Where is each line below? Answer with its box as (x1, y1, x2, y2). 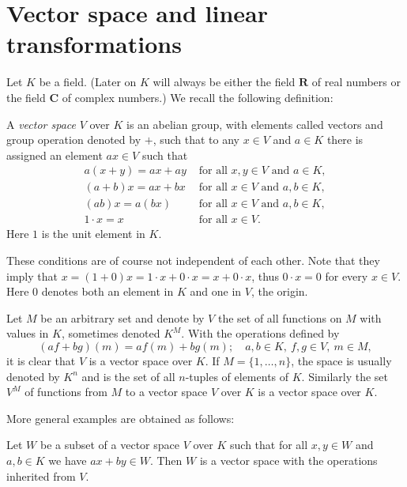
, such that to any (153, 131, 239, 148)
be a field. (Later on (39, 74, 137, 90)
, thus (251, 267, 279, 284)
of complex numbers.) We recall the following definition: (62, 89, 334, 105)
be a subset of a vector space (40, 436, 179, 453)
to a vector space (125, 383, 208, 400)
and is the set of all (81, 368, 175, 384)
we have (48, 451, 87, 468)
